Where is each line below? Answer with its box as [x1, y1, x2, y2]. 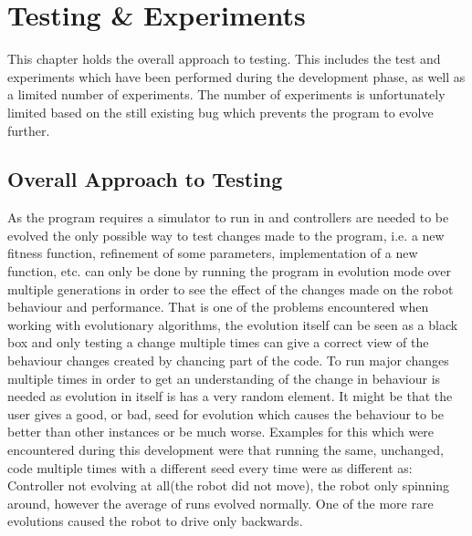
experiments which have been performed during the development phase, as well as [7, 67, 466, 86]
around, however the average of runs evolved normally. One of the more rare [7, 493, 434, 512]
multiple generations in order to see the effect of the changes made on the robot [7, 279, 454, 298]
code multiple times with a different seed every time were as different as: [7, 458, 413, 477]
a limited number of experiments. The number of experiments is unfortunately [7, 85, 446, 104]
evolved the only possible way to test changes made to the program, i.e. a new [7, 225, 445, 244]
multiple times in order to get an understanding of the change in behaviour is [7, 368, 441, 387]
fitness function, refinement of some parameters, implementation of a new [7, 243, 418, 263]
